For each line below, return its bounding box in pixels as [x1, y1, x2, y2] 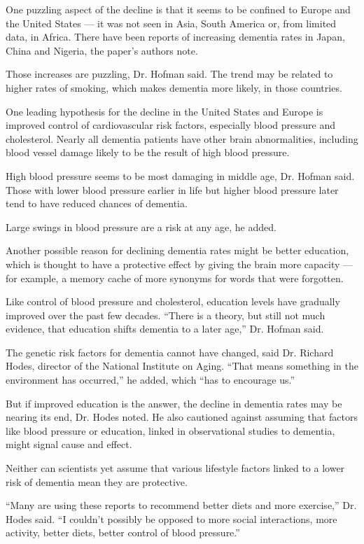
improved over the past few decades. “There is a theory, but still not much [6, 307, 325, 322]
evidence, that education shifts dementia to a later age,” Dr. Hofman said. [6, 321, 324, 336]
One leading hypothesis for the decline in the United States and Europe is [6, 104, 323, 118]
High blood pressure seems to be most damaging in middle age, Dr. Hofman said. [6, 168, 355, 183]
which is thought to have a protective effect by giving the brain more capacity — [6, 256, 353, 271]
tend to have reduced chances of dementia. [6, 196, 188, 211]
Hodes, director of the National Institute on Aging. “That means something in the [6, 358, 358, 373]
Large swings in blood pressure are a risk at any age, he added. [6, 219, 276, 234]
